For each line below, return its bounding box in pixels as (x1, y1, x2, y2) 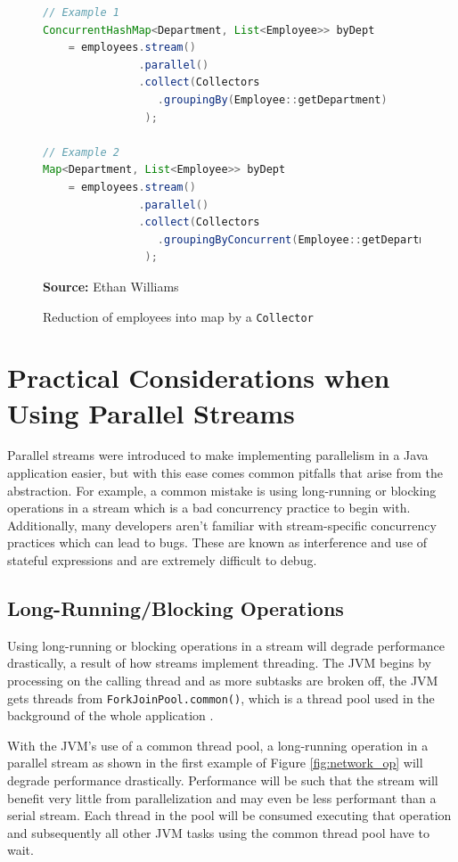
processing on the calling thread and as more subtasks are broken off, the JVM (7, 671, 438, 690)
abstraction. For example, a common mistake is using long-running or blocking (7, 480, 437, 499)
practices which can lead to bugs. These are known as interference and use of (7, 533, 428, 552)
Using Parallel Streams (7, 394, 295, 431)
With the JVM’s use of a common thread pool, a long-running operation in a (7, 735, 429, 754)
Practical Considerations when (7, 359, 390, 396)
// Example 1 (43, 6, 119, 19)
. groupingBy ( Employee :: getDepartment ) (157, 93, 388, 106)
